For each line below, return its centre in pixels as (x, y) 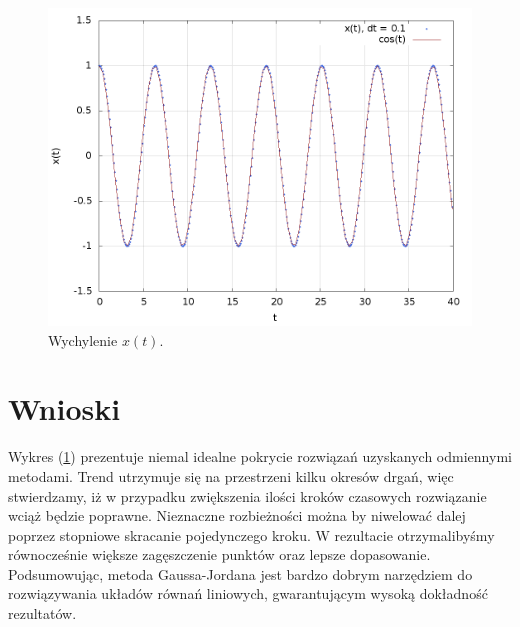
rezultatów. (42, 613)
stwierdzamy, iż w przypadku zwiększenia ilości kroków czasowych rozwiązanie (247, 495)
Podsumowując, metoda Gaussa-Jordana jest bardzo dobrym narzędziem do (240, 573)
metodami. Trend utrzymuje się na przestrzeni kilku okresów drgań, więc (231, 475)
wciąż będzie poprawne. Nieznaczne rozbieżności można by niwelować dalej (237, 515)
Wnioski (64, 408)
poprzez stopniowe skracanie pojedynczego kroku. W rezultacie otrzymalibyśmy (251, 534)
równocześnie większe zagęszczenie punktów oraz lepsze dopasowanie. (219, 554)
